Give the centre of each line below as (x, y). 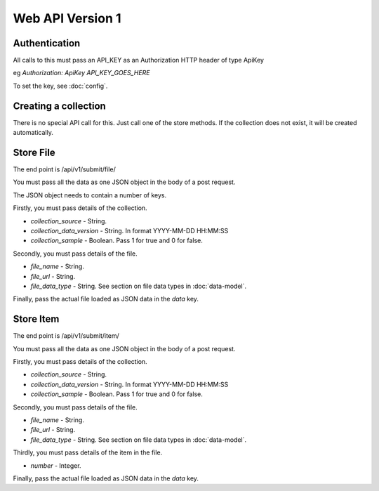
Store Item (36, 319)
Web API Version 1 (67, 18)
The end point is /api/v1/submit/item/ (66, 336)
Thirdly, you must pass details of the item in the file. (88, 452)
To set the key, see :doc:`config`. (60, 86)
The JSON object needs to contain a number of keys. (90, 195)
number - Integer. (56, 465)
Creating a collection (60, 106)
